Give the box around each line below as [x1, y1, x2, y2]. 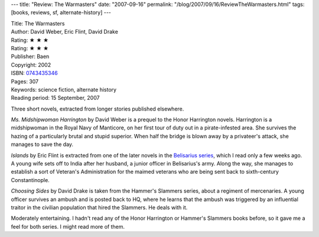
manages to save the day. [11, 141, 74, 148]
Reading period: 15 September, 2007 [11, 95, 100, 102]
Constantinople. [11, 176, 50, 183]
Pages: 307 [11, 77, 39, 85]
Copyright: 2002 [11, 61, 51, 68]
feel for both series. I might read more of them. [11, 223, 125, 230]
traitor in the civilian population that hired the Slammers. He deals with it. [11, 204, 188, 211]
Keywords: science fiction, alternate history [11, 86, 117, 93]
